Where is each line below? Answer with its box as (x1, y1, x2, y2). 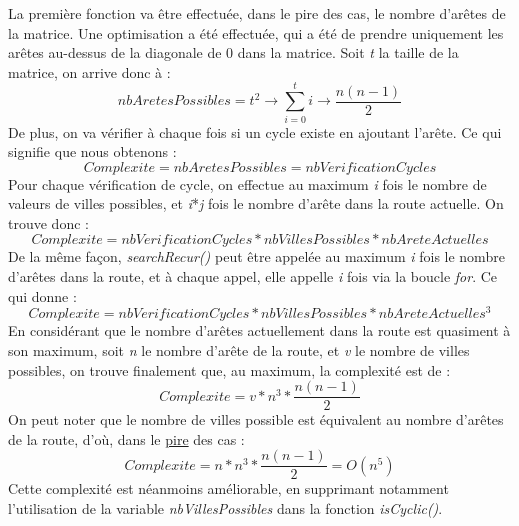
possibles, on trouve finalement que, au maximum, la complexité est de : (8, 359, 451, 380)
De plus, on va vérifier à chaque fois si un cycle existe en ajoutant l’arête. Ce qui (8, 121, 502, 142)
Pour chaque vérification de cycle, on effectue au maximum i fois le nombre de (8, 173, 487, 194)
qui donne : (8, 285, 77, 306)
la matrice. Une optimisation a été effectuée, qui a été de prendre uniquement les (8, 22, 504, 43)
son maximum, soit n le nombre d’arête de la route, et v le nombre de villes (8, 339, 470, 360)
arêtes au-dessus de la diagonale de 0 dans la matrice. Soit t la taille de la (8, 42, 459, 63)
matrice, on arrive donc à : (8, 61, 171, 82)
